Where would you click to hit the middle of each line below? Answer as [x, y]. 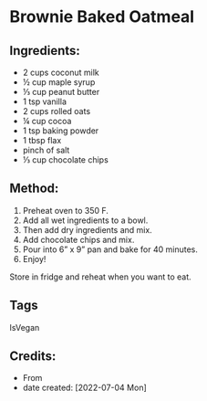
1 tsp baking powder [61, 131]
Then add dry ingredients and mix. [87, 229]
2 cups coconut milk [61, 72]
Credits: [33, 357]
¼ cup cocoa [47, 121]
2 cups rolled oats [57, 111]
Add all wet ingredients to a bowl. [85, 220]
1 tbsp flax [42, 140]
